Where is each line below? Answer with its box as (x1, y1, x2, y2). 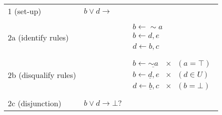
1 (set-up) (8, 5, 41, 17)
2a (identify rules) (8, 32, 69, 43)
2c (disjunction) (8, 97, 61, 109)
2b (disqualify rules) (8, 69, 76, 81)
